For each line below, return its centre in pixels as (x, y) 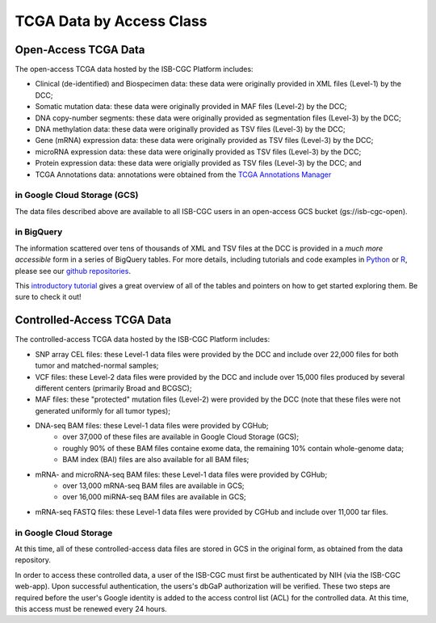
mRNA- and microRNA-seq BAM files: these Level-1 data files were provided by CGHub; (181, 474)
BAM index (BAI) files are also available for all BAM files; (156, 460)
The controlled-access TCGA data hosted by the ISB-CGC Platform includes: (143, 339)
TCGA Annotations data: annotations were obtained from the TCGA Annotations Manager (183, 175)
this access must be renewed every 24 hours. (91, 608)
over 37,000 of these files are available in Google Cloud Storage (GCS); (180, 437)
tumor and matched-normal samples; (97, 366)
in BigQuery (39, 232)
